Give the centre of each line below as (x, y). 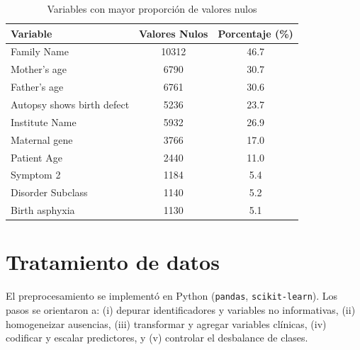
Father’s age (37, 87)
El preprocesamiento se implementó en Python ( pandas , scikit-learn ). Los (172, 296)
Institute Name (44, 122)
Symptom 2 (36, 175)
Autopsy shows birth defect (70, 104)
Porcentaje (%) (255, 33)
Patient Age (36, 157)
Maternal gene (42, 139)
